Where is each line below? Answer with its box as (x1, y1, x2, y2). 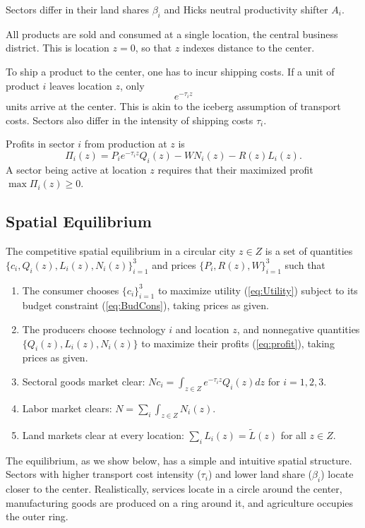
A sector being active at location (6, 162, 147, 176)
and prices (152, 257, 196, 272)
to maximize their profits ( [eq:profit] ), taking (141, 335, 335, 350)
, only (119, 78, 145, 92)
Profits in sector (6, 136, 75, 151)
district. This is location (6, 40, 109, 55)
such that (285, 257, 325, 272)
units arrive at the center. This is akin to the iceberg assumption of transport (6, 99, 341, 114)
